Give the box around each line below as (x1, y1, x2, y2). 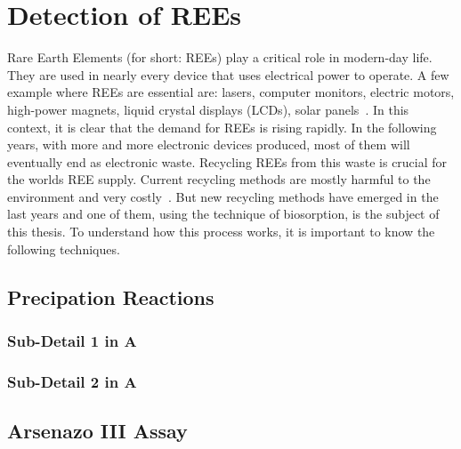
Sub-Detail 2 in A (7, 370, 137, 392)
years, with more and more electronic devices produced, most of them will (7, 135, 410, 154)
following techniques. (7, 239, 120, 258)
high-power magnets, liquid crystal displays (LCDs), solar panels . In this (7, 100, 409, 118)
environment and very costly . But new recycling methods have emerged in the (7, 187, 439, 205)
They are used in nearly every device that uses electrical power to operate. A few (7, 65, 449, 84)
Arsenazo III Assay (7, 417, 188, 445)
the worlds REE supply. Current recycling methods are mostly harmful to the (7, 170, 431, 188)
